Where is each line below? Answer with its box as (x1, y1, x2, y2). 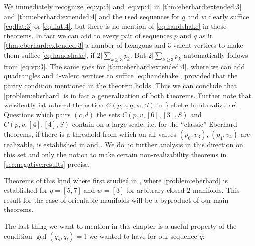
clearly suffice (208, 11, 249, 21)
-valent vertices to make (171, 40, 243, 50)
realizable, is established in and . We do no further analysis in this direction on (4, 139, 243, 149)
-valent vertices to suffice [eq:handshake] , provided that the (59, 70, 238, 81)
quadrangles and (4, 70, 54, 81)
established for (4, 185, 48, 195)
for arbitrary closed (126, 185, 185, 195)
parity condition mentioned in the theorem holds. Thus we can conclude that (4, 80, 237, 90)
